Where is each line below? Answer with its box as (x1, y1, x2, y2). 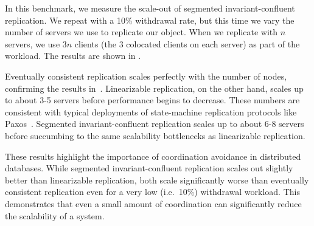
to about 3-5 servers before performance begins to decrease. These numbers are (5, 94, 300, 106)
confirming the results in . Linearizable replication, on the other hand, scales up (5, 81, 304, 94)
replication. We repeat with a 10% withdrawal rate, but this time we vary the (5, 13, 295, 26)
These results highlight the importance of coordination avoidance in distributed (5, 149, 301, 162)
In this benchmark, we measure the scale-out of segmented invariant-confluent (5, 2, 295, 14)
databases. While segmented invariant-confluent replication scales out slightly (5, 162, 293, 174)
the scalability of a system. (5, 209, 105, 222)
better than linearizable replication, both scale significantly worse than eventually (5, 173, 309, 186)
